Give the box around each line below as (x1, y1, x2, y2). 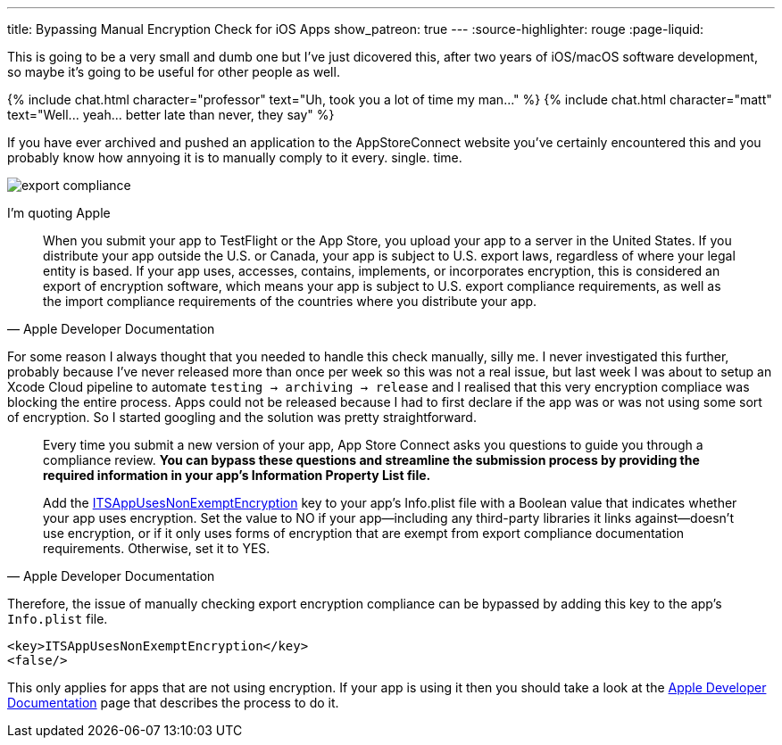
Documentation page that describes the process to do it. (7, 695, 339, 710)
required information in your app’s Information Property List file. (43, 468, 431, 483)
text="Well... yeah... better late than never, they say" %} (7, 107, 335, 122)
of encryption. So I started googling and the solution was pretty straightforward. (7, 410, 477, 425)
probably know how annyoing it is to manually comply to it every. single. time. (7, 150, 462, 165)
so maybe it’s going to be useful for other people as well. (7, 64, 340, 79)
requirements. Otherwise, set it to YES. (43, 541, 270, 556)
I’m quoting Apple (7, 205, 111, 220)
